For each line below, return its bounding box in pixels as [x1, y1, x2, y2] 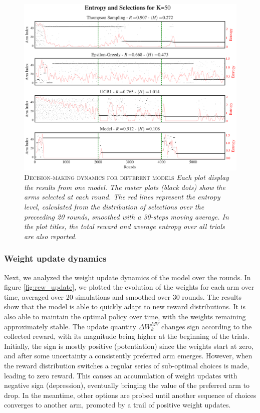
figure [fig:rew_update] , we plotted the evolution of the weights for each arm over [4, 282, 254, 292]
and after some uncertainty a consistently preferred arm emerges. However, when [4, 350, 252, 361]
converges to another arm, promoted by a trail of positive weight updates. [4, 399, 231, 410]
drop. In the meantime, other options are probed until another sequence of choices [4, 389, 256, 400]
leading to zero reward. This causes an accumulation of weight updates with [4, 370, 237, 380]
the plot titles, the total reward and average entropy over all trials [24, 221, 225, 232]
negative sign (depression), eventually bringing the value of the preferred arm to [4, 380, 250, 390]
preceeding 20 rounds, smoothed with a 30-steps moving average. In [24, 211, 229, 222]
